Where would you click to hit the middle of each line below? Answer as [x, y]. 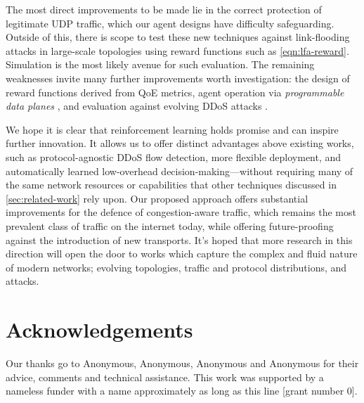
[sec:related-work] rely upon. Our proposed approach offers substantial [157, 198]
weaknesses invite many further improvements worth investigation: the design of [178, 78]
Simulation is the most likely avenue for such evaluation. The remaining [160, 64]
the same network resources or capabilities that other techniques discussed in [171, 185]
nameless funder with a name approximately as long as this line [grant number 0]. [182, 391]
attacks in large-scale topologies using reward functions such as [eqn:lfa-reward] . [177, 50]
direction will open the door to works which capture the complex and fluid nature [182, 254]
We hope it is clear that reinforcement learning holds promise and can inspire [172, 129]
